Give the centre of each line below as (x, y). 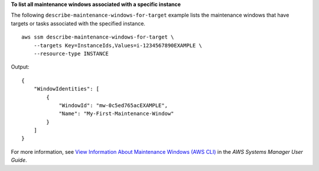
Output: (20, 67)
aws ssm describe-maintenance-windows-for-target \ (98, 37)
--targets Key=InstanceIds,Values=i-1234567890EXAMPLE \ (118, 45)
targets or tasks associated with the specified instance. (78, 23)
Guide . (19, 160)
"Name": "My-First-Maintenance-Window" (116, 114)
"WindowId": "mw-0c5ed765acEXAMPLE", (113, 105)
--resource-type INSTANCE (71, 54)
